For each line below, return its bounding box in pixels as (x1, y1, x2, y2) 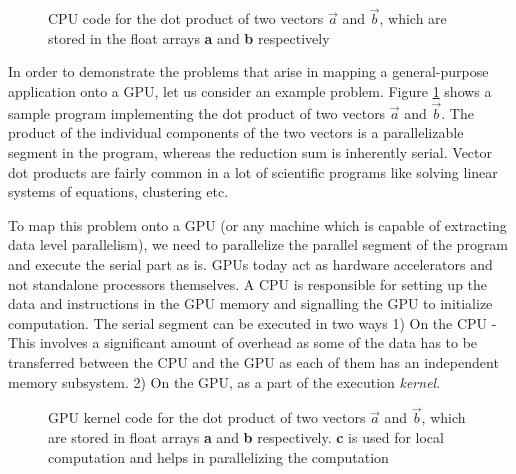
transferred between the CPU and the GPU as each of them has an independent (8, 351, 499, 372)
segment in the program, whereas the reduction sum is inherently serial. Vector (8, 142, 493, 162)
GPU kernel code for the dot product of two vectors (48, 407, 366, 428)
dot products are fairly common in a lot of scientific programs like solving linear (8, 161, 498, 182)
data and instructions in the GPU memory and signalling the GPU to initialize (8, 293, 493, 314)
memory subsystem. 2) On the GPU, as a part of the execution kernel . (8, 371, 441, 392)
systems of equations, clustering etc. (8, 181, 229, 202)
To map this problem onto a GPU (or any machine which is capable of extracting (8, 214, 507, 235)
